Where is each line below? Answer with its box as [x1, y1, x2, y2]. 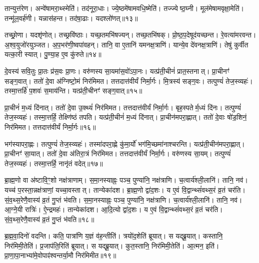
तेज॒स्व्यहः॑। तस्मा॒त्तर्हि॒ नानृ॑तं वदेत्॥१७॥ [4, 158, 103, 168]
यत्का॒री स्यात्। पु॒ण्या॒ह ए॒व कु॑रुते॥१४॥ [4, 49, 101, 59]
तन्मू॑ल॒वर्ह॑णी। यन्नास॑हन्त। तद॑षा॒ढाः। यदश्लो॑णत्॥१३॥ [4, 12, 138, 23]
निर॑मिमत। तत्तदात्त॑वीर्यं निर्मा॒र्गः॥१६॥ [4, 121, 96, 132]
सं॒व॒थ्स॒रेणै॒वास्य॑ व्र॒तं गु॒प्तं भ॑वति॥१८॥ [4, 214, 94, 224]
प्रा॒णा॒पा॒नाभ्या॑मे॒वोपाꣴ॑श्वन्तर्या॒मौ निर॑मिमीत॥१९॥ [4, 250, 116, 261]
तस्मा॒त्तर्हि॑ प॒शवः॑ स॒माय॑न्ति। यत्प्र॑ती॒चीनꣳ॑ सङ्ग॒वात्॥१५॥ [4, 85, 142, 96]
